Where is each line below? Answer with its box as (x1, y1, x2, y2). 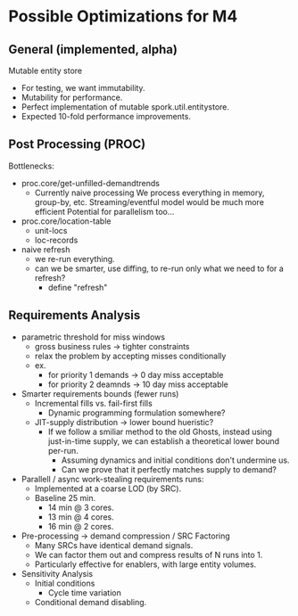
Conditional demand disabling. (34, 596, 147, 607)
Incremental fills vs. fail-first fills (34, 398, 153, 408)
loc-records (34, 234, 79, 245)
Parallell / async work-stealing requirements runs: (21, 473, 204, 484)
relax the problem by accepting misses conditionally (34, 350, 227, 361)
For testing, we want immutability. (21, 83, 145, 93)
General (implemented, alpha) (8, 42, 178, 57)
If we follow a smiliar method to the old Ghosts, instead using (47, 426, 273, 437)
